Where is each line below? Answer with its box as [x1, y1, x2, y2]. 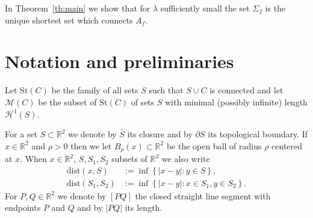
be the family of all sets [51, 84, 138, 96]
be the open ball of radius [166, 139, 262, 152]
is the [265, 2, 286, 14]
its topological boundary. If [208, 128, 308, 140]
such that [149, 84, 184, 96]
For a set [5, 128, 37, 140]
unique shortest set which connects [5, 13, 133, 26]
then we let [70, 139, 112, 152]
